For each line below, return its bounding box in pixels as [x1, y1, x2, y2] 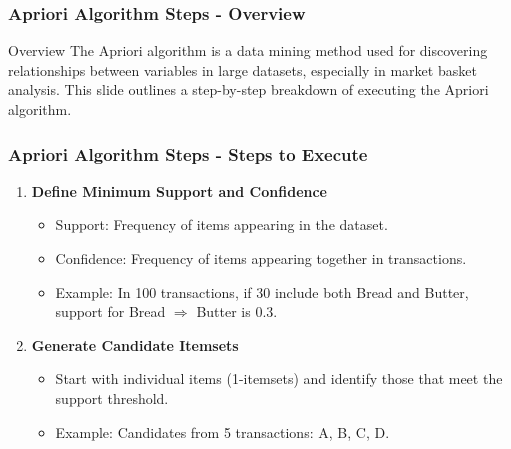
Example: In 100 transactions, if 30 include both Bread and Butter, [55, 281, 469, 302]
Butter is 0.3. [196, 301, 278, 322]
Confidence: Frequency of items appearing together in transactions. [55, 248, 467, 268]
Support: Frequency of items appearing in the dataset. [55, 214, 388, 235]
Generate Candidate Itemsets [31, 334, 239, 355]
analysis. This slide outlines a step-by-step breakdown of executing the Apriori [8, 79, 489, 100]
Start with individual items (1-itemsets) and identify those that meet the [55, 368, 503, 389]
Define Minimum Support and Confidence [31, 180, 327, 201]
